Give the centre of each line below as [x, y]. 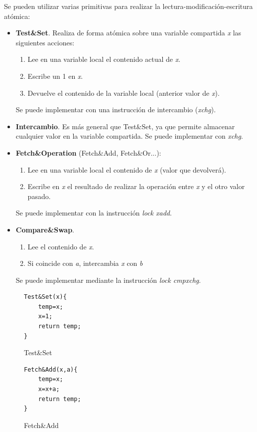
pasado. [39, 196]
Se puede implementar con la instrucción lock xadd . [94, 213]
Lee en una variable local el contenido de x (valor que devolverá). [127, 169]
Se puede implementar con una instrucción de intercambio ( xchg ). [116, 109]
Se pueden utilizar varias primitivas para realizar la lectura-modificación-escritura [128, 6]
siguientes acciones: [45, 42]
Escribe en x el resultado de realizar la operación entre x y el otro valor [136, 186]
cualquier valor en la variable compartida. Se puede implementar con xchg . [129, 136]
